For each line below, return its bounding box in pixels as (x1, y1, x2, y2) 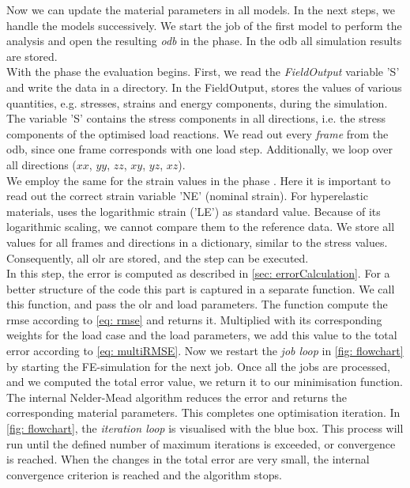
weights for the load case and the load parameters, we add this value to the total (6, 327, 397, 343)
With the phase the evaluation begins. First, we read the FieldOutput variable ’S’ (6, 63, 400, 80)
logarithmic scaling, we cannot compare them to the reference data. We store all (6, 218, 395, 235)
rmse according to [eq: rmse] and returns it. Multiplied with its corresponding (6, 311, 382, 327)
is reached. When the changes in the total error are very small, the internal (6, 451, 370, 467)
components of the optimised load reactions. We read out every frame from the (6, 125, 389, 142)
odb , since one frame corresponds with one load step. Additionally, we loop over (6, 141, 393, 157)
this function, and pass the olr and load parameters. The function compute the (6, 296, 388, 312)
